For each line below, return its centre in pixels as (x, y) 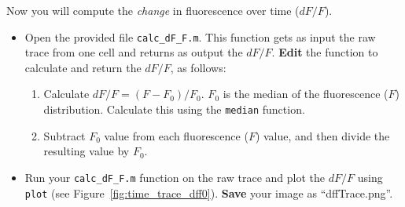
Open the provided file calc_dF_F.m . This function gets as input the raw (200, 36)
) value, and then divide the (322, 135)
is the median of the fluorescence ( (306, 94)
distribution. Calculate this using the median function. (174, 109)
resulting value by (87, 151)
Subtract (64, 135)
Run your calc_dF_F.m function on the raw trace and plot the (175, 177)
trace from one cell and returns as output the (134, 52)
